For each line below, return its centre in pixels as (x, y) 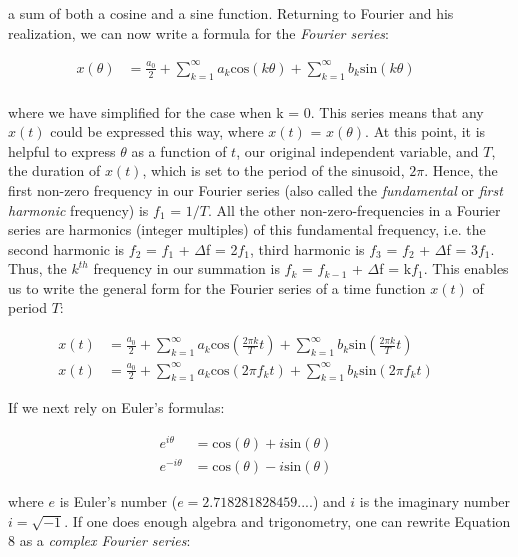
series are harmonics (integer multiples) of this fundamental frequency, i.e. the (247, 229)
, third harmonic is (307, 248)
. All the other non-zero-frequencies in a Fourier (354, 209)
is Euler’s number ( (118, 501)
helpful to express (62, 150)
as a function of (179, 150)
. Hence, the (461, 170)
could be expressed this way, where (157, 131)
